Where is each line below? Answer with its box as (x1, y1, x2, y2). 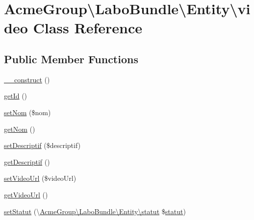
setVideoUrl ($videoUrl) (4, 173, 76, 183)
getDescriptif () (4, 156, 50, 167)
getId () (4, 91, 27, 101)
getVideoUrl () (4, 189, 48, 199)
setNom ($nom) (4, 107, 51, 117)
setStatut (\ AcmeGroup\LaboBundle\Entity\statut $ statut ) (4, 206, 186, 216)
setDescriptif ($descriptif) (4, 140, 81, 150)
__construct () (4, 74, 50, 84)
